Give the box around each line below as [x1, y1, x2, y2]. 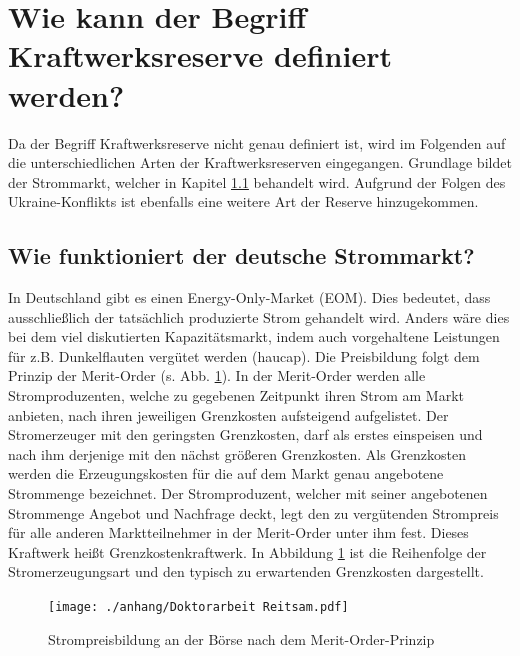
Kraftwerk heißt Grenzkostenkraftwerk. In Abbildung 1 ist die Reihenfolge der [8, 541, 487, 562]
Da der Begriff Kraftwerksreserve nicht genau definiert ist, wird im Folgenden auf [8, 132, 506, 153]
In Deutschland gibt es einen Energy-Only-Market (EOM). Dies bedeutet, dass [8, 287, 491, 308]
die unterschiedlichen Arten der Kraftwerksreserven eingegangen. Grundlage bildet [8, 152, 512, 173]
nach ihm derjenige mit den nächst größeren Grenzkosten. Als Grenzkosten [8, 443, 467, 464]
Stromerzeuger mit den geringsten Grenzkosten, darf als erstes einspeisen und [8, 424, 483, 445]
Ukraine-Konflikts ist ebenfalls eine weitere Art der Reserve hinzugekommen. [8, 191, 479, 212]
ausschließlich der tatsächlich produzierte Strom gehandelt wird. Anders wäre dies [8, 306, 510, 327]
